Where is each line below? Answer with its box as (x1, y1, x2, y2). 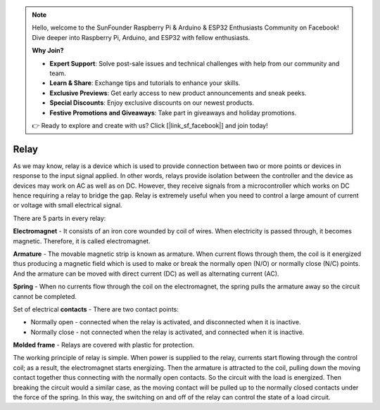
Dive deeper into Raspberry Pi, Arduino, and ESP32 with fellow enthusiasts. (32, 33, 251, 41)
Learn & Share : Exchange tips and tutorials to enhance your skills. (49, 79, 241, 87)
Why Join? (32, 46, 64, 55)
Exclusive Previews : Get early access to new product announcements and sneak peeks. (49, 89, 307, 97)
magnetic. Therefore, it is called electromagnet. (13, 236, 151, 245)
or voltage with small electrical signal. (13, 201, 122, 210)
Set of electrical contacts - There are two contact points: (13, 305, 179, 313)
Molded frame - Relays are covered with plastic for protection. (13, 341, 195, 350)
